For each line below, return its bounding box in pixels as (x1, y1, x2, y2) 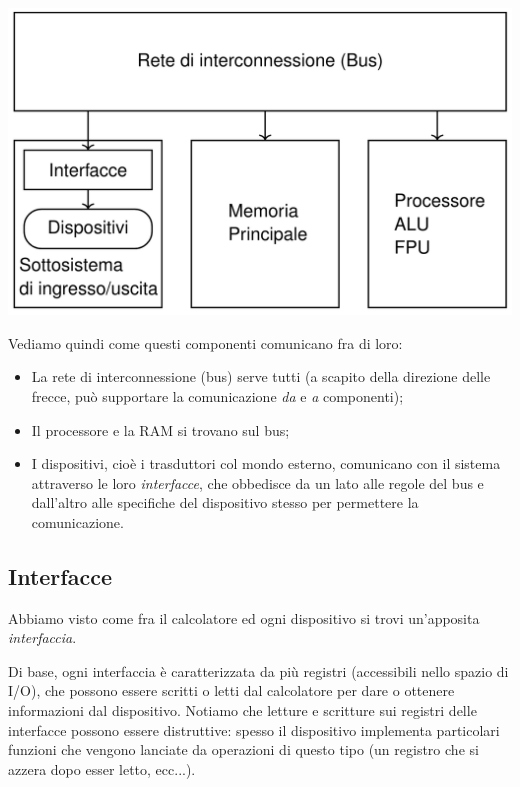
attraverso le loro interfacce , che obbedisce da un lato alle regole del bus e (31, 472, 484, 493)
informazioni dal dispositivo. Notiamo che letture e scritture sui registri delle (8, 700, 477, 721)
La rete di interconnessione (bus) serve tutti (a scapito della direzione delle (31, 366, 491, 387)
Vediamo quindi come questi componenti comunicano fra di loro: (8, 332, 403, 353)
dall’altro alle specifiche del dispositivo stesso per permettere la (31, 492, 419, 513)
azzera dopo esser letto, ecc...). (8, 758, 196, 779)
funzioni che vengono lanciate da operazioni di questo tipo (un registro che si (8, 739, 479, 760)
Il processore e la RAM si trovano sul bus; (31, 419, 290, 440)
